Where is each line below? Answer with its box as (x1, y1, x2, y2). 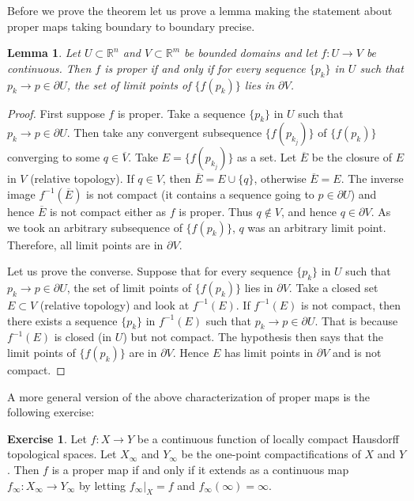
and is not (333, 343, 382, 360)
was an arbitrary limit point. (247, 218, 386, 235)
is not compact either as (49, 203, 167, 219)
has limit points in (224, 343, 314, 360)
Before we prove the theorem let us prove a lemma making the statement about (7, 2, 393, 18)
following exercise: (7, 404, 95, 420)
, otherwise (254, 170, 307, 187)
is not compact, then (301, 296, 401, 313)
